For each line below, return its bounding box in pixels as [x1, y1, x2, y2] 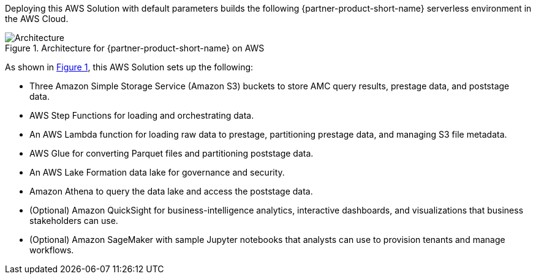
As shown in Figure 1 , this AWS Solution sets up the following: [5, 62, 254, 72]
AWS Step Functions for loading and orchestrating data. [29, 110, 254, 121]
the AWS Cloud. [5, 13, 69, 24]
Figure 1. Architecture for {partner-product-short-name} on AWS [5, 43, 265, 53]
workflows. [29, 245, 74, 255]
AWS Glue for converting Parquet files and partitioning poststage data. [29, 148, 314, 158]
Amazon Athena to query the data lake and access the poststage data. [29, 186, 313, 196]
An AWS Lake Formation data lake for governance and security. [29, 167, 285, 177]
